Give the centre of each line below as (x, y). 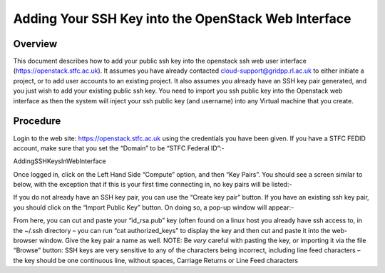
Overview (35, 44)
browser (26, 241)
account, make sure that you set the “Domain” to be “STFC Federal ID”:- (119, 148)
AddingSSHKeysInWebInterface (60, 161)
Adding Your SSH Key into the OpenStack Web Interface (182, 19)
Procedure (37, 121)
